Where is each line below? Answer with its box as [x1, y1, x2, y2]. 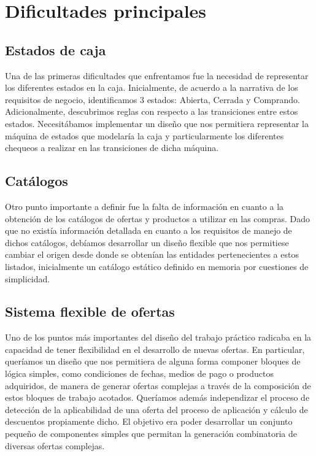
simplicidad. [5, 272, 50, 285]
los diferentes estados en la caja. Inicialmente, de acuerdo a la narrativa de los [5, 81, 298, 94]
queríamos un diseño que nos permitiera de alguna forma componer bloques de [5, 355, 301, 368]
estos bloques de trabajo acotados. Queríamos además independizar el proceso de [5, 391, 310, 404]
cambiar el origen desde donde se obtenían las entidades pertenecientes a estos [5, 248, 299, 261]
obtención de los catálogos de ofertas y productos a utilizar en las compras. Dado [5, 212, 310, 225]
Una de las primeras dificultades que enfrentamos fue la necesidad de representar [5, 69, 309, 82]
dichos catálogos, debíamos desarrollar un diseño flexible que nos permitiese [5, 236, 289, 249]
